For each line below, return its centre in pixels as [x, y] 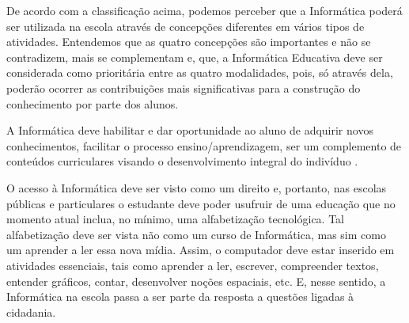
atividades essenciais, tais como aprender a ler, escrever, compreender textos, [193, 265]
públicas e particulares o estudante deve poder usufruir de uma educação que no [201, 203]
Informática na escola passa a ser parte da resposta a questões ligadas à [180, 296]
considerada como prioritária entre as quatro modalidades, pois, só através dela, [200, 72]
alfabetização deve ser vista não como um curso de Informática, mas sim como [196, 234]
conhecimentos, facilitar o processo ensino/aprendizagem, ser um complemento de [204, 145]
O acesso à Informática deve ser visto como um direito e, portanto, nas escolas [197, 187]
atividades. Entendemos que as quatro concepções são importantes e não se [189, 42]
